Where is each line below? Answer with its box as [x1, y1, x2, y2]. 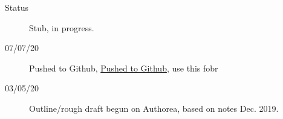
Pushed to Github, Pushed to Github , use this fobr [29, 61, 218, 74]
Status [5, 1, 28, 13]
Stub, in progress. [29, 21, 94, 34]
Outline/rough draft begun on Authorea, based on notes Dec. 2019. [29, 102, 279, 114]
